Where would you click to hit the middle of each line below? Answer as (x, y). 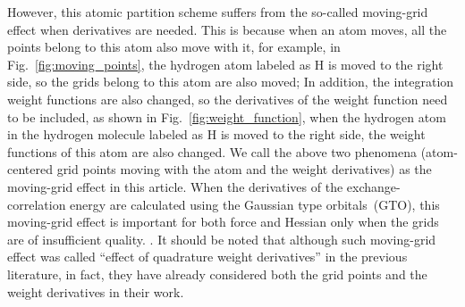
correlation (37, 204)
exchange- (373, 186)
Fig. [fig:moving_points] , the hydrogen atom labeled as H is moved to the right (225, 64)
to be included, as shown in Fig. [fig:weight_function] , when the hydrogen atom (227, 116)
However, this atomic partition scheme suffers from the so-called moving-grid (218, 12)
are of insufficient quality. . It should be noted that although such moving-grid (222, 239)
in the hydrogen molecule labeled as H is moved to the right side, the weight (216, 134)
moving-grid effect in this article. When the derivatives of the (175, 186)
